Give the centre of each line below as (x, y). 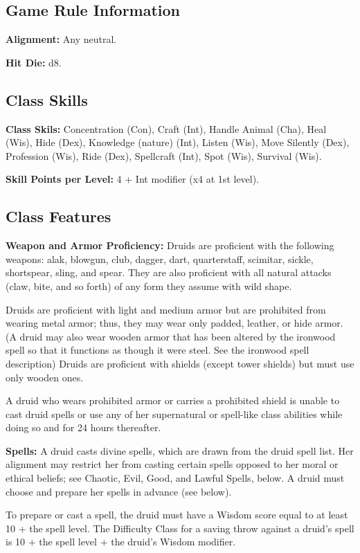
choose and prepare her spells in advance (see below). (119, 491)
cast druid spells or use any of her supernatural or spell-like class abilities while (174, 414)
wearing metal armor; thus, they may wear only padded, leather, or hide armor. (174, 323)
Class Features (58, 216)
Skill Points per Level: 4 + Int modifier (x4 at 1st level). (133, 179)
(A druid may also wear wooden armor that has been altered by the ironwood (171, 336)
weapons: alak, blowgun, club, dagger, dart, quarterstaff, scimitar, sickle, (160, 259)
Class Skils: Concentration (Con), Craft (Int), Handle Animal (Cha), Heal (166, 128)
